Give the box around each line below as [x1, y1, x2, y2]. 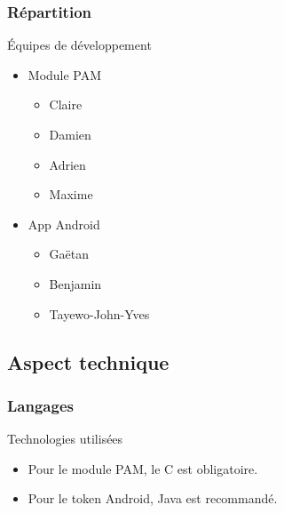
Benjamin [49, 274, 102, 293]
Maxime [49, 185, 93, 204]
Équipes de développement [7, 36, 152, 54]
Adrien [49, 155, 86, 173]
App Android [28, 214, 100, 233]
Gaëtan [49, 244, 90, 263]
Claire [49, 95, 83, 114]
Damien [49, 125, 91, 143]
